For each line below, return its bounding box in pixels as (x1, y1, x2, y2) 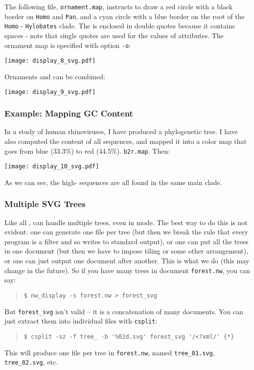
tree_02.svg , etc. (4, 357, 58, 367)
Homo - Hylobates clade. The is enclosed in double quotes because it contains (4, 21, 235, 31)
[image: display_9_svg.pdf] (4, 89, 96, 96)
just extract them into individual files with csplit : (4, 316, 158, 326)
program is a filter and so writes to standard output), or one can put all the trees (4, 236, 249, 246)
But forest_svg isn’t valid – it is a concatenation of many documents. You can (4, 306, 243, 316)
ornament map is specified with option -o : (4, 40, 131, 50)
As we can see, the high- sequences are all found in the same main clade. (4, 177, 222, 187)
